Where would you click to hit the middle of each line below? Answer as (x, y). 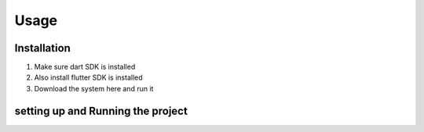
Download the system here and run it (94, 88)
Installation (42, 48)
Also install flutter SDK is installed (88, 77)
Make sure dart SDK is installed (85, 67)
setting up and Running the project (101, 111)
